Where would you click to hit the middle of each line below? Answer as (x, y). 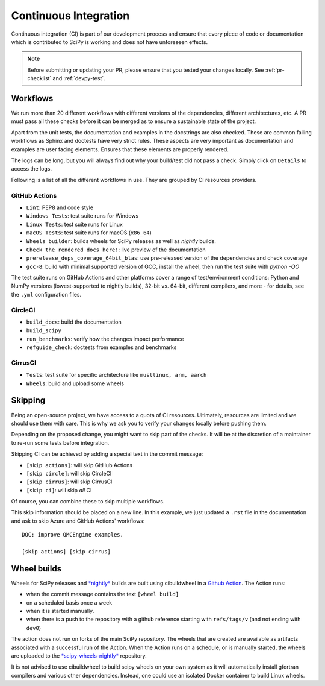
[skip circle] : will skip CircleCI (69, 473)
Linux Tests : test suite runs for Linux (74, 224)
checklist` (39, 78)
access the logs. (32, 169)
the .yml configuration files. (46, 294)
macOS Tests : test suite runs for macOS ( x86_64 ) (89, 233)
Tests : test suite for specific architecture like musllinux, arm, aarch (116, 375)
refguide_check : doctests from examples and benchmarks (101, 347)
